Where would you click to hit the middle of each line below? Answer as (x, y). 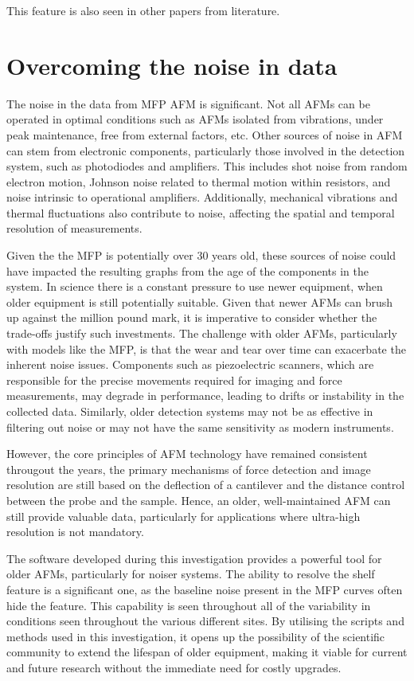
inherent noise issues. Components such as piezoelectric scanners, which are (190, 364)
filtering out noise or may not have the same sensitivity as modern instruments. (200, 427)
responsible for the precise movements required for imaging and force (174, 380)
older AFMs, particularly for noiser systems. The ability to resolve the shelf (191, 574)
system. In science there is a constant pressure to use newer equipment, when (195, 286)
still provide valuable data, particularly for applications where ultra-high (184, 516)
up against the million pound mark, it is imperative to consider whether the (192, 317)
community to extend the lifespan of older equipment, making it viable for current (207, 652)
